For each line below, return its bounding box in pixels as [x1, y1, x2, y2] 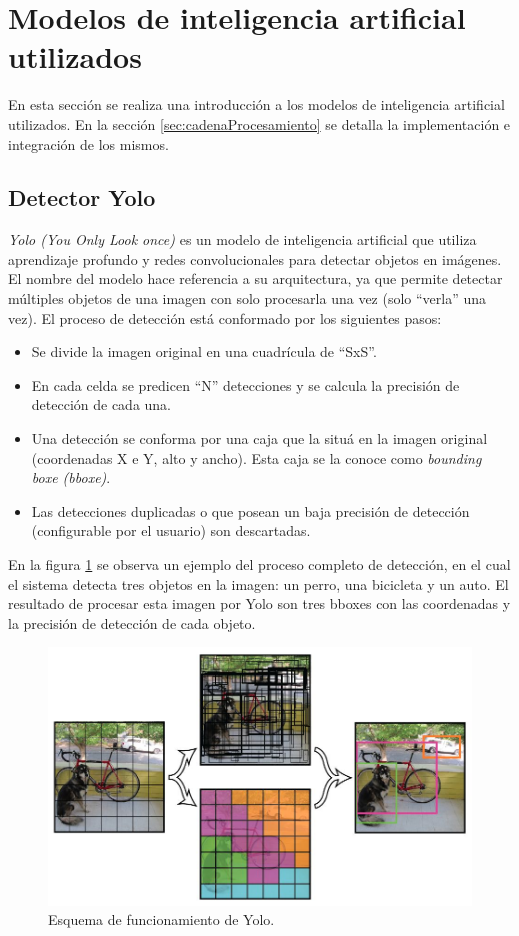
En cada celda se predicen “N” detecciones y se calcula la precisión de [31, 374, 460, 395]
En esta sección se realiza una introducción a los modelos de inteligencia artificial [8, 94, 505, 115]
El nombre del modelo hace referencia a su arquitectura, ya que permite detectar [8, 268, 503, 289]
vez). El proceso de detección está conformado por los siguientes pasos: [8, 307, 442, 328]
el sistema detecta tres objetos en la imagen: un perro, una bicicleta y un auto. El [8, 573, 509, 594]
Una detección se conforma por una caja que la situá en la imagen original [31, 428, 488, 449]
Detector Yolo [8, 182, 156, 213]
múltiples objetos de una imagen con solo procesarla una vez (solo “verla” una [8, 288, 487, 309]
